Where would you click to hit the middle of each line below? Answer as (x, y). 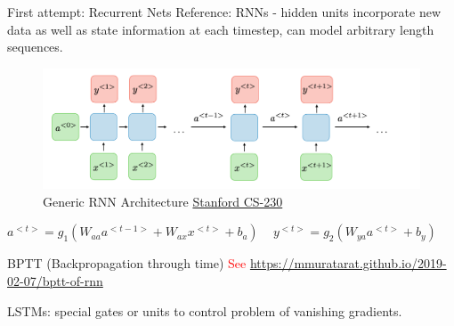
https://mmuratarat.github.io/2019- (348, 263)
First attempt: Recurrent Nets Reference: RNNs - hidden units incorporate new (224, 12)
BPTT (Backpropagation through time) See (127, 263)
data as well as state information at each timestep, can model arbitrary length (221, 29)
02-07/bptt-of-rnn (55, 280)
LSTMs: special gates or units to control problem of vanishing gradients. (205, 310)
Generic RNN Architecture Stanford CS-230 (163, 201)
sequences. (35, 47)
